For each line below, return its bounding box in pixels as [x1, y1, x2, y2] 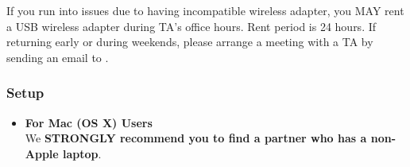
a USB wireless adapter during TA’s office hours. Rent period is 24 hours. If [6, 17, 377, 34]
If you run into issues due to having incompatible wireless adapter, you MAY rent [6, 2, 404, 18]
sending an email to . [6, 49, 109, 65]
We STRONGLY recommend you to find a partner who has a [25, 130, 367, 146]
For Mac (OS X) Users [25, 114, 153, 130]
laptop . [63, 145, 102, 161]
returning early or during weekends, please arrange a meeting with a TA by [6, 33, 373, 50]
